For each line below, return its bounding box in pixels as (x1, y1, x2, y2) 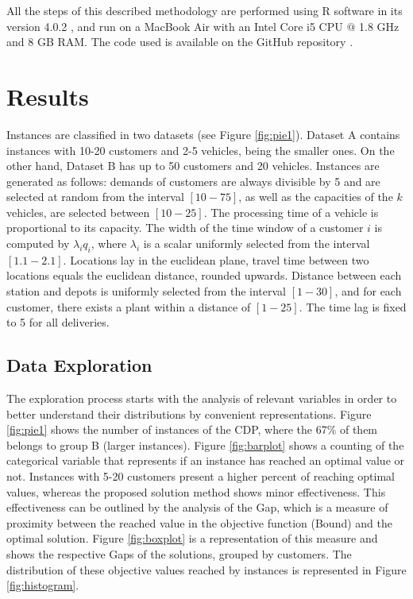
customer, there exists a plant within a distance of (6, 298, 251, 315)
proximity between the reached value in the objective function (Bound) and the (6, 514, 393, 531)
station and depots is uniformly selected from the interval (6, 283, 286, 299)
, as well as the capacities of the (238, 188, 393, 205)
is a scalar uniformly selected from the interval (143, 235, 370, 252)
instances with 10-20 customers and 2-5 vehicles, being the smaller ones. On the (6, 141, 395, 158)
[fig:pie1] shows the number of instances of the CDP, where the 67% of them (6, 421, 378, 438)
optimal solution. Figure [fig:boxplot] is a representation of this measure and (6, 530, 378, 547)
